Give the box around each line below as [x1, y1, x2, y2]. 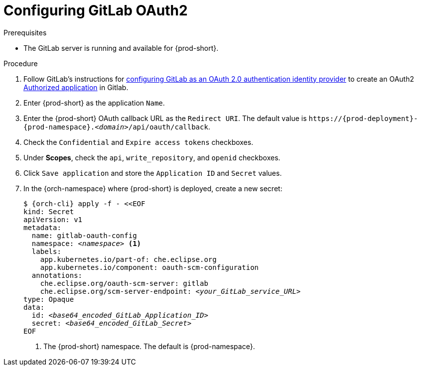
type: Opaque [23, 295, 74, 303]
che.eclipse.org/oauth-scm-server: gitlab [40, 279, 208, 287]
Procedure [3, 59, 38, 68]
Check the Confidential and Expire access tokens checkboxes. [23, 137, 254, 146]
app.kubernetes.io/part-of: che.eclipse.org [40, 255, 217, 263]
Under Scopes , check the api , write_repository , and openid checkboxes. [23, 153, 281, 162]
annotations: [31, 271, 83, 279]
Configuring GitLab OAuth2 [3, 2, 188, 19]
